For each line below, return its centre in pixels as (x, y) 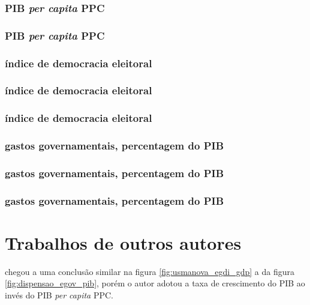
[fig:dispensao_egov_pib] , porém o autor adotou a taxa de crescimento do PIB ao (155, 283)
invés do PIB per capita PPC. (59, 295)
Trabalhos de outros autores (123, 242)
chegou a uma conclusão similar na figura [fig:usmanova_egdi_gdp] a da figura (150, 271)
